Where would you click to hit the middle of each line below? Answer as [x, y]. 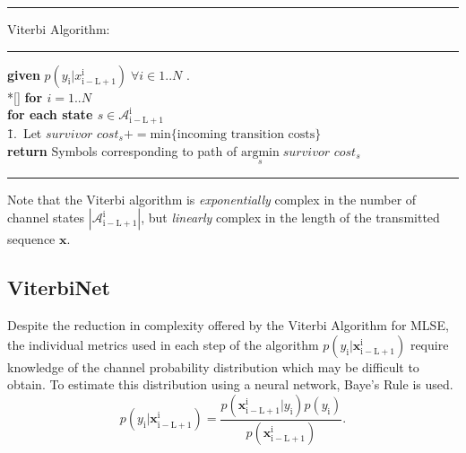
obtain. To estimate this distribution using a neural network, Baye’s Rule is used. [230, 384]
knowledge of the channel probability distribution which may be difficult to [213, 366]
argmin [260, 152]
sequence [31, 239]
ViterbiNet [59, 287]
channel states [46, 218]
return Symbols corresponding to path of [122, 150]
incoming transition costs [246, 134]
